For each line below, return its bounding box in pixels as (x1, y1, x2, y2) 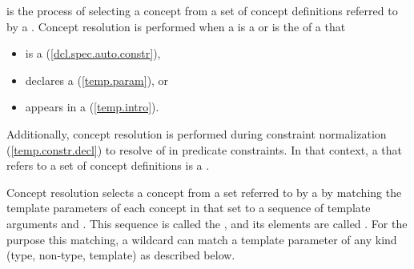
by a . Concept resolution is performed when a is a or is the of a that (6, 18, 346, 34)
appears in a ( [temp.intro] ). (25, 98, 159, 115)
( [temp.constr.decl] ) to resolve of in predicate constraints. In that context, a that (6, 141, 402, 158)
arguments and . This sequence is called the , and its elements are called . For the (6, 215, 408, 231)
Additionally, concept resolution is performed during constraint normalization (6, 125, 387, 142)
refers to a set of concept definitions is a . (6, 157, 210, 174)
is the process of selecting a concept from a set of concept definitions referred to (6, 2, 398, 18)
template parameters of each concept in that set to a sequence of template (6, 199, 371, 216)
